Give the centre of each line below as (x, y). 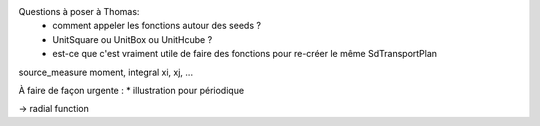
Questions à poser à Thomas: (79, 11)
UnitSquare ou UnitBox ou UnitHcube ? (132, 39)
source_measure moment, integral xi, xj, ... (106, 72)
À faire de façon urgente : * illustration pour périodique (131, 90)
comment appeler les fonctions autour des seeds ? (157, 26)
